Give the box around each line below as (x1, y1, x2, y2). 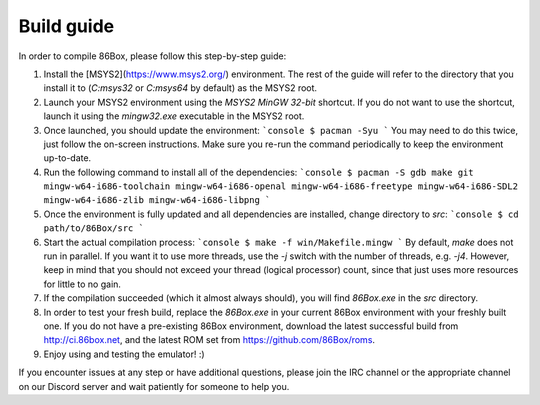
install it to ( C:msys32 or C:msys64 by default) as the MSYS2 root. (43, 82, 318, 94)
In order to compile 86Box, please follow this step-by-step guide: (18, 50, 287, 62)
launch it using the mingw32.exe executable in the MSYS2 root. (43, 110, 305, 122)
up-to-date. (43, 152, 92, 164)
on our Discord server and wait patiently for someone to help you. (18, 380, 290, 392)
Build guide (18, 15, 115, 37)
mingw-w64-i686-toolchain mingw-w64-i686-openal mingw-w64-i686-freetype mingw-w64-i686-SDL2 (43, 181, 519, 192)
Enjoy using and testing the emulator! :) (43, 348, 205, 360)
